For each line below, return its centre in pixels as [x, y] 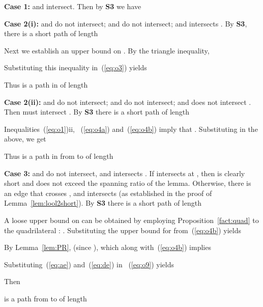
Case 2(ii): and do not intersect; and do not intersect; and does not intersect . [128, 102]
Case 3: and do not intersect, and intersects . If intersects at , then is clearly [125, 173]
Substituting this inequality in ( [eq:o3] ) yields [76, 67]
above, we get [25, 139]
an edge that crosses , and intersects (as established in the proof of [108, 193]
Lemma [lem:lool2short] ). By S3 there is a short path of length [103, 203]
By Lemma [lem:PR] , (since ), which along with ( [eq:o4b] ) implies [108, 247]
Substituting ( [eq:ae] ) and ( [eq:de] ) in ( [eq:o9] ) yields [89, 264]
